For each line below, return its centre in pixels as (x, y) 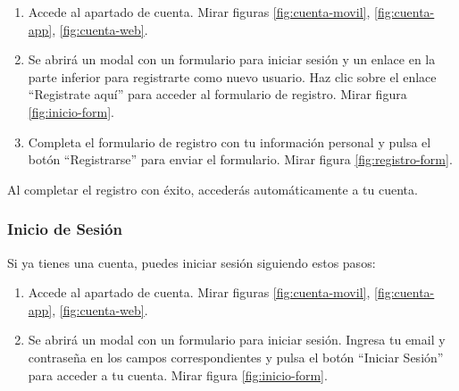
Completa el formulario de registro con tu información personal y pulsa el (229, 141)
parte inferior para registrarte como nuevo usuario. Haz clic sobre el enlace (232, 76)
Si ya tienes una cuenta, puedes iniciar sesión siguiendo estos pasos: (192, 262)
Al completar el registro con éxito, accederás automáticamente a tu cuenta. (213, 189)
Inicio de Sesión (65, 229)
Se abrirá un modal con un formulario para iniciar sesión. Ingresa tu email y (237, 340)
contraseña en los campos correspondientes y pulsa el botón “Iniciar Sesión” (236, 357)
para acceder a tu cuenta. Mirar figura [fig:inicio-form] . (178, 374)
